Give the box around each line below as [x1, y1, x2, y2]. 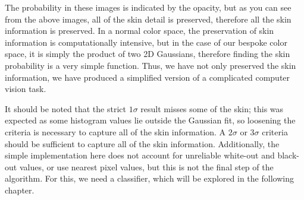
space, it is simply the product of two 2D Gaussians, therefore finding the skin [5, 47, 290, 60]
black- [277, 149, 299, 161]
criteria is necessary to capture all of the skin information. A [5, 125, 226, 138]
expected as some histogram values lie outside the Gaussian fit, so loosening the [5, 114, 296, 126]
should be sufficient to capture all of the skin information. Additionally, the [5, 137, 280, 150]
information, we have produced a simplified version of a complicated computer [5, 71, 290, 83]
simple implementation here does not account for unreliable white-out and [5, 149, 275, 161]
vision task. [5, 82, 46, 95]
